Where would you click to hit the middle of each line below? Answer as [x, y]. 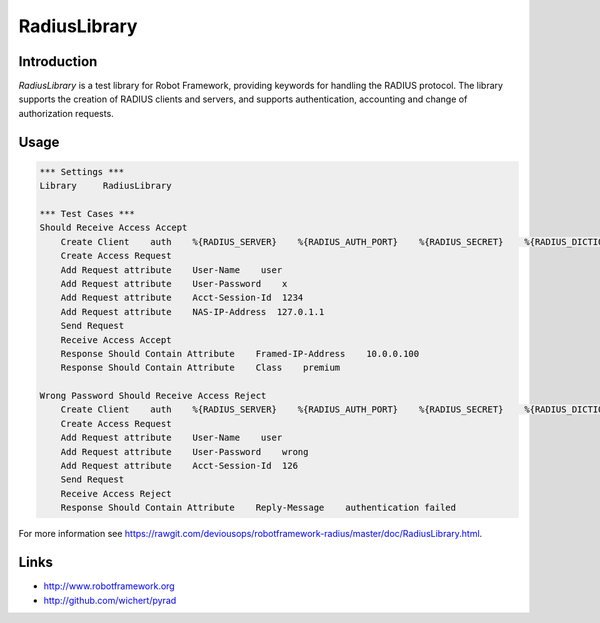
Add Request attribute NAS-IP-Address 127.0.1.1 [192, 311]
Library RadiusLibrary [105, 186]
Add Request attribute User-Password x [174, 283]
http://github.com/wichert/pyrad [110, 600]
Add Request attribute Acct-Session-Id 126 [179, 466]
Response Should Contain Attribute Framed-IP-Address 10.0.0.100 [240, 353]
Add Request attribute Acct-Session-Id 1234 [182, 298]
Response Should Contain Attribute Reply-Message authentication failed [258, 508]
